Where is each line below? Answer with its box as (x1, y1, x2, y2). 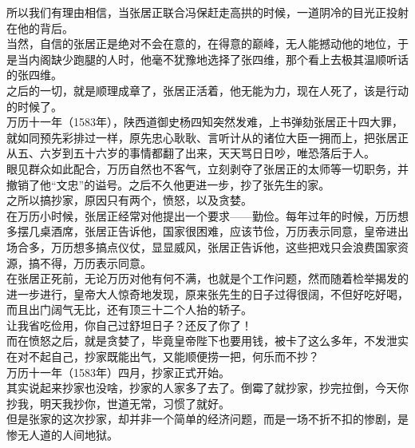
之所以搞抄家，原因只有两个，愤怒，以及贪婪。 (6, 192, 252, 208)
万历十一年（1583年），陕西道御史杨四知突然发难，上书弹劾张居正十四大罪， (6, 113, 403, 130)
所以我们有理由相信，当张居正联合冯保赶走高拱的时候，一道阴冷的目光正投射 (6, 4, 409, 20)
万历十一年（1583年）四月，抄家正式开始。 (6, 363, 230, 380)
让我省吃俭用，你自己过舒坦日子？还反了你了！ (6, 316, 252, 333)
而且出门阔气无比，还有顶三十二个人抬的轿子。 (6, 301, 252, 318)
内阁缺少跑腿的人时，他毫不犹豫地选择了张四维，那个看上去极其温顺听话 (28, 50, 409, 67)
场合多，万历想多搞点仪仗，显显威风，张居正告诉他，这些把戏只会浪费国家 (6, 238, 397, 255)
